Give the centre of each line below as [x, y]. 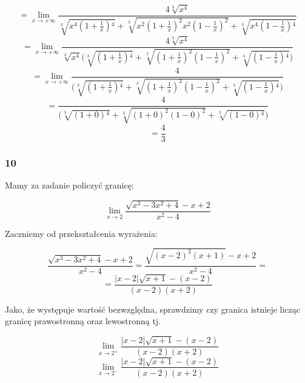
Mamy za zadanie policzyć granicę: [69, 185]
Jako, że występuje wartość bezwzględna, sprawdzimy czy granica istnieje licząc [153, 309]
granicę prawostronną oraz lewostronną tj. [83, 321]
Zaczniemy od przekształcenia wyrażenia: [81, 233]
